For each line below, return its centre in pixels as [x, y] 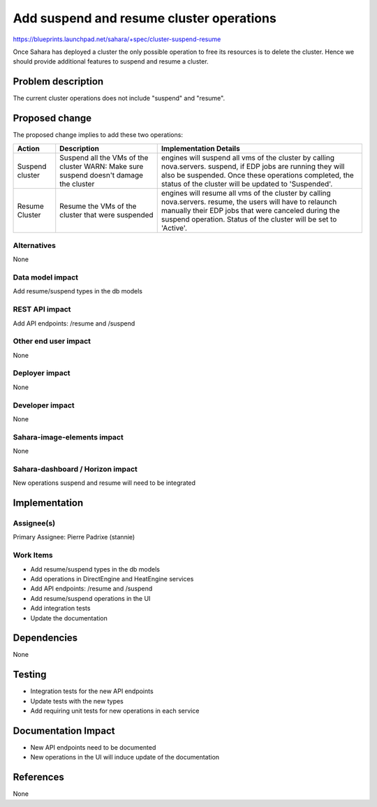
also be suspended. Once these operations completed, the [257, 175]
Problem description [58, 81]
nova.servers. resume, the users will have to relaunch [249, 201]
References [38, 777]
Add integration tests [60, 609]
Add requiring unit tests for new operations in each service [115, 711]
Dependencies [45, 638]
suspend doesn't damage [101, 175]
